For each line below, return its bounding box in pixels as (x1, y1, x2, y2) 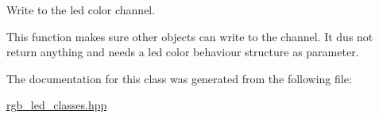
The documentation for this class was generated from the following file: (6, 70, 352, 86)
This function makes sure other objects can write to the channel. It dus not (6, 28, 373, 44)
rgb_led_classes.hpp (6, 97, 107, 113)
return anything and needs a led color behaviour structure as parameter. (6, 44, 359, 60)
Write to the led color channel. (6, 2, 156, 17)
